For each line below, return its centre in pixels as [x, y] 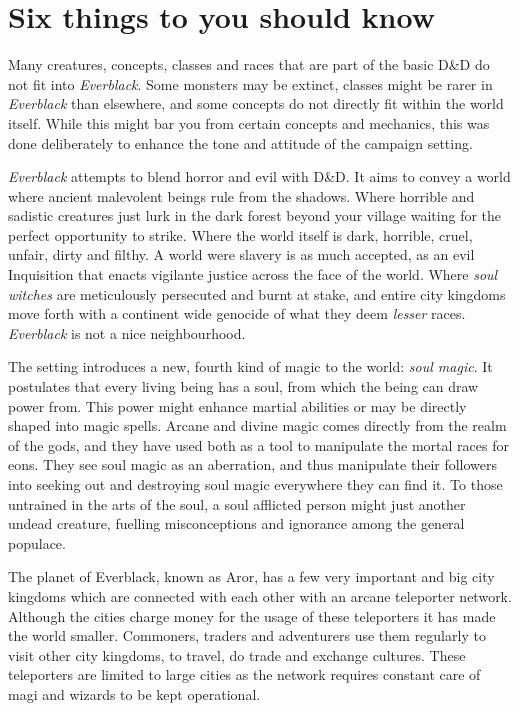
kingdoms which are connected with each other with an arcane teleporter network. [260, 595]
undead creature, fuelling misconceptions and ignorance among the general [236, 523]
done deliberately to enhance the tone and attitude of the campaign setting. [240, 142]
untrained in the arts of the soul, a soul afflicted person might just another [237, 503]
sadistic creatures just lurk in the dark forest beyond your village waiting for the [255, 215]
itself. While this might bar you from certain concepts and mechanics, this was [249, 122]
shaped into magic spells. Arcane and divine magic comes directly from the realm [257, 425]
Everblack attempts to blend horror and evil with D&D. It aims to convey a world [259, 176]
